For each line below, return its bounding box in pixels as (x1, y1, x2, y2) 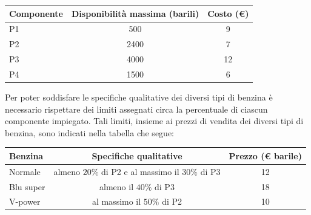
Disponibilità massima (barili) (72, 7, 199, 19)
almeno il (99, 180, 134, 193)
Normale (9, 165, 41, 177)
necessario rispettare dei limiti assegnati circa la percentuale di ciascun (5, 102, 268, 115)
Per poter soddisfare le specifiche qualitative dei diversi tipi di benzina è (5, 90, 273, 103)
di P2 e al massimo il (101, 165, 179, 177)
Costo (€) (207, 7, 249, 19)
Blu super (9, 180, 45, 193)
